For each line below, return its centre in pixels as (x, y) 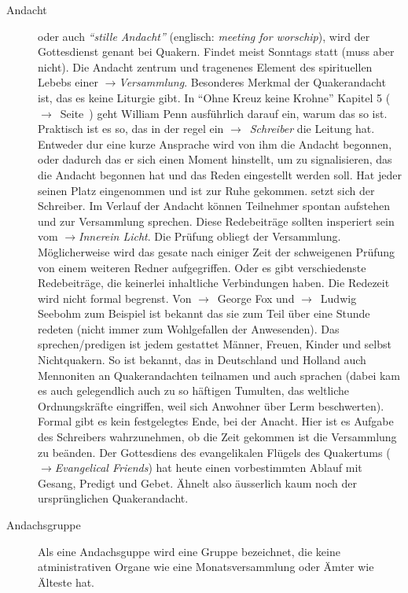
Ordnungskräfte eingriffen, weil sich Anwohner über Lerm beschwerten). (211, 405)
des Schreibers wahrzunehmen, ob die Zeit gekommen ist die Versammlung (217, 437)
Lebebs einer (68, 82)
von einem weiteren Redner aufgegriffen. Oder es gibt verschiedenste (202, 267)
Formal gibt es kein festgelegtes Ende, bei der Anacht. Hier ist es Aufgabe (216, 421)
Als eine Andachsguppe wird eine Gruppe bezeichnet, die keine (189, 551)
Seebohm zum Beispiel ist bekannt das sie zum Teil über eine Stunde (204, 313)
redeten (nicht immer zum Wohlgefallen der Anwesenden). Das (189, 328)
